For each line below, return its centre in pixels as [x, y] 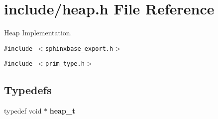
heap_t [62, 111]
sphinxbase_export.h [79, 49]
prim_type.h [65, 64]
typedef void [23, 111]
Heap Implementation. [38, 33]
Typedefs [28, 90]
